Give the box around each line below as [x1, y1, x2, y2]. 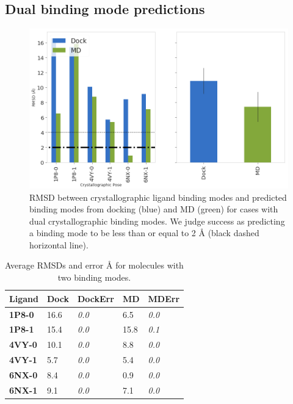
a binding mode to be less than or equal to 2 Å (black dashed [29, 226, 259, 239]
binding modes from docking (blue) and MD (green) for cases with [29, 203, 278, 215]
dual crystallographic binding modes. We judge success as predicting [29, 214, 285, 227]
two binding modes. [57, 271, 131, 284]
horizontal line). [29, 238, 89, 251]
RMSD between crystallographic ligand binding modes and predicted [29, 190, 287, 203]
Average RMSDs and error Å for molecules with [5, 259, 184, 272]
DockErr [77, 292, 114, 305]
